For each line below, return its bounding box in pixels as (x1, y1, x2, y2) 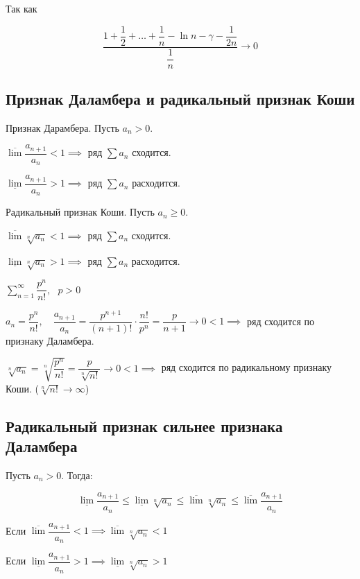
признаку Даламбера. (6, 333, 94, 347)
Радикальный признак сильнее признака (6, 415, 283, 436)
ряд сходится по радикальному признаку (161, 360, 332, 374)
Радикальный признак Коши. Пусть (6, 205, 155, 219)
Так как (6, 1, 37, 15)
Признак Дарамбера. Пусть (6, 120, 119, 135)
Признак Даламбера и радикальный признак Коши (6, 87, 355, 109)
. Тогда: (61, 468, 93, 482)
